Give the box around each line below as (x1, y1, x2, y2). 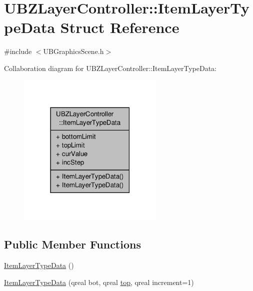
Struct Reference (60, 17, 179, 37)
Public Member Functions (4, 236, 141, 252)
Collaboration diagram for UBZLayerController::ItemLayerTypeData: (4, 62, 216, 73)
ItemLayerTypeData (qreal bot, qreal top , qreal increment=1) (4, 276, 194, 287)
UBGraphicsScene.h (43, 46, 104, 56)
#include (4, 46, 32, 56)
